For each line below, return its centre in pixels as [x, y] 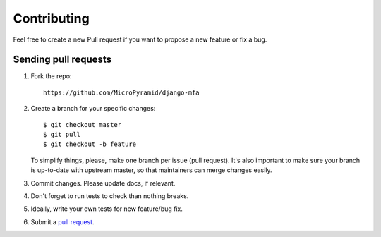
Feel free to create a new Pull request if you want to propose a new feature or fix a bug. [140, 39]
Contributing [51, 18]
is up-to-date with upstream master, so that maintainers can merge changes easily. [151, 170]
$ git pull [62, 135]
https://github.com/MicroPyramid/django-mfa [122, 92]
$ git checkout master [83, 124]
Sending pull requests [62, 60]
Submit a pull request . [62, 221]
